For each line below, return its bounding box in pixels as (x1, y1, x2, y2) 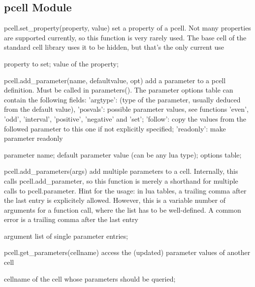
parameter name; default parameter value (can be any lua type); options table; (4, 149, 242, 159)
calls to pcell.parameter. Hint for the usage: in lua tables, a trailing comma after (4, 185, 247, 195)
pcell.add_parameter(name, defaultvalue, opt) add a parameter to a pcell (4, 75, 226, 85)
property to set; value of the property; (4, 58, 119, 68)
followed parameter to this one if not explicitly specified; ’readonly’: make (4, 123, 226, 133)
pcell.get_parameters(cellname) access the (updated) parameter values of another (4, 247, 251, 257)
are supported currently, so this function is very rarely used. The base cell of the (4, 32, 247, 42)
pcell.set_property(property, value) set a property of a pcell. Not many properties (4, 23, 251, 33)
